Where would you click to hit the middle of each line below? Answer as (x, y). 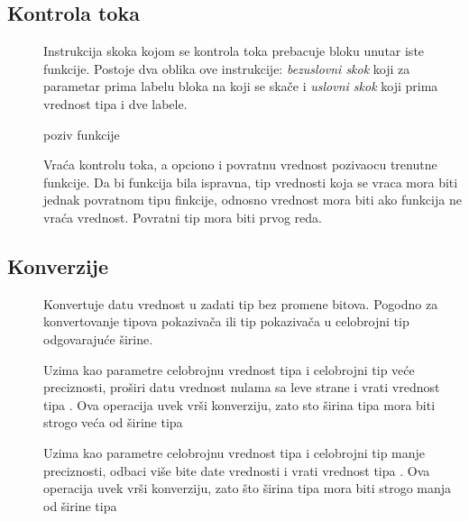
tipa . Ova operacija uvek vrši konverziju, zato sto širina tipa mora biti (239, 404)
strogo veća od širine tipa (113, 422)
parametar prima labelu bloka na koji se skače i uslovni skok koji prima (241, 86)
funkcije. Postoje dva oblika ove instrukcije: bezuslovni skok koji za (227, 68)
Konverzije (58, 265)
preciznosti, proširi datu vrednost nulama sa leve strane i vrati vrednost (242, 387)
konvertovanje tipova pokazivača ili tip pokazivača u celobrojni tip (226, 321)
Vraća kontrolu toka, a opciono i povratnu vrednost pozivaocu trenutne (240, 165)
